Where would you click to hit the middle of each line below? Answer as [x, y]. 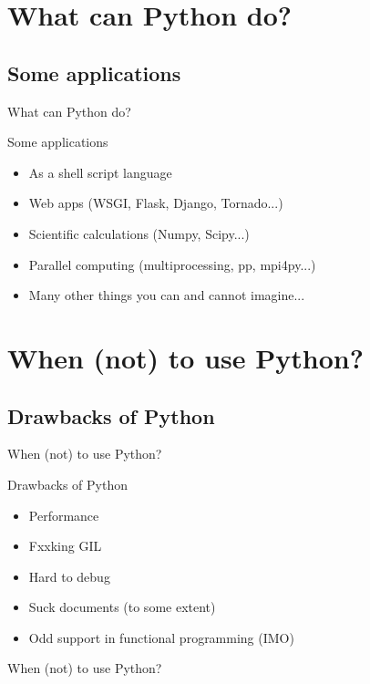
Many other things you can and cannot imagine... [167, 295]
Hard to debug [69, 576]
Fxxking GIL [65, 546]
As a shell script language [100, 172]
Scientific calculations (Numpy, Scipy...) [139, 233]
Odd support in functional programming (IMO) [161, 637]
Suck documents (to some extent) [122, 607]
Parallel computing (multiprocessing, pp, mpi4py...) [172, 264]
